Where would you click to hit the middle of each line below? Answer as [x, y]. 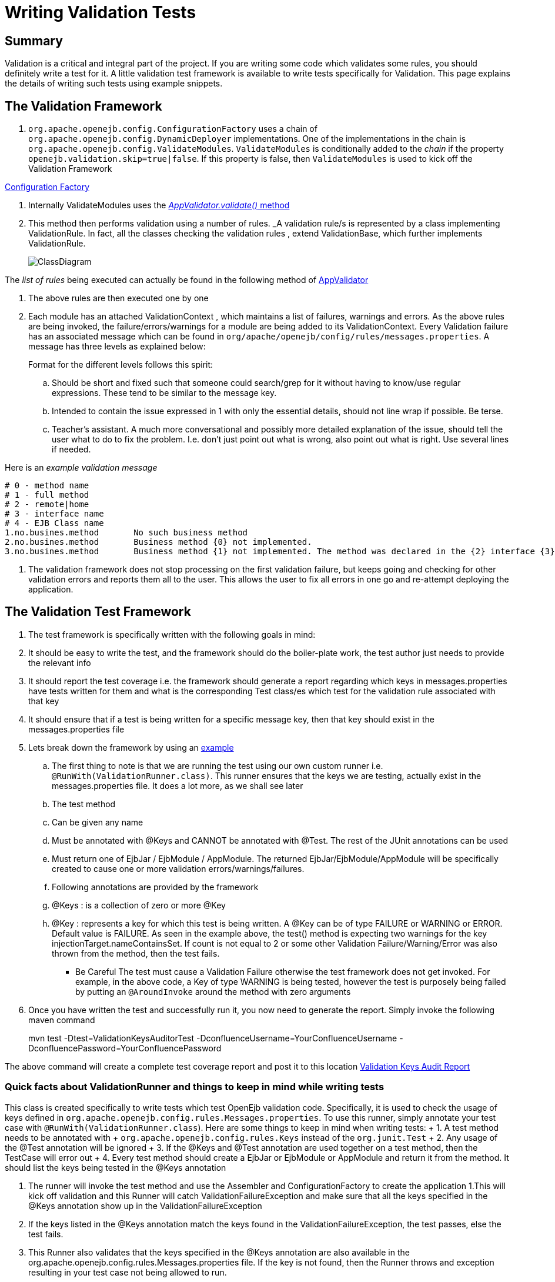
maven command [62, 1020]
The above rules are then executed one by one [118, 298]
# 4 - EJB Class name [54, 523]
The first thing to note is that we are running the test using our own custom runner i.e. [218, 765]
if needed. [71, 449]
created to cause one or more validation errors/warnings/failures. [178, 868]
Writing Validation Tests [101, 12]
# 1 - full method [47, 495]
